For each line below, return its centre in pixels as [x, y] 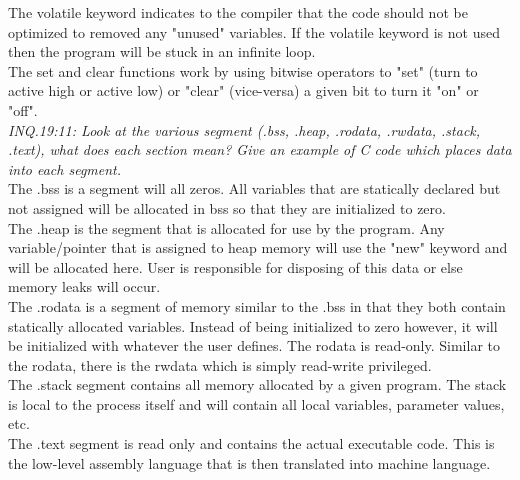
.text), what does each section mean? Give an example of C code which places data [260, 149]
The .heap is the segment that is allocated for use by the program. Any [226, 227]
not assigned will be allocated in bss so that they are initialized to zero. [227, 207]
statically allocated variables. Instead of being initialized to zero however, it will [253, 325]
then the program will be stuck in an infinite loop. [162, 51]
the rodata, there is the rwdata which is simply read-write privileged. [220, 364]
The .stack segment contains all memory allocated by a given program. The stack [257, 384]
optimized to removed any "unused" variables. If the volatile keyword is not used [254, 31]
